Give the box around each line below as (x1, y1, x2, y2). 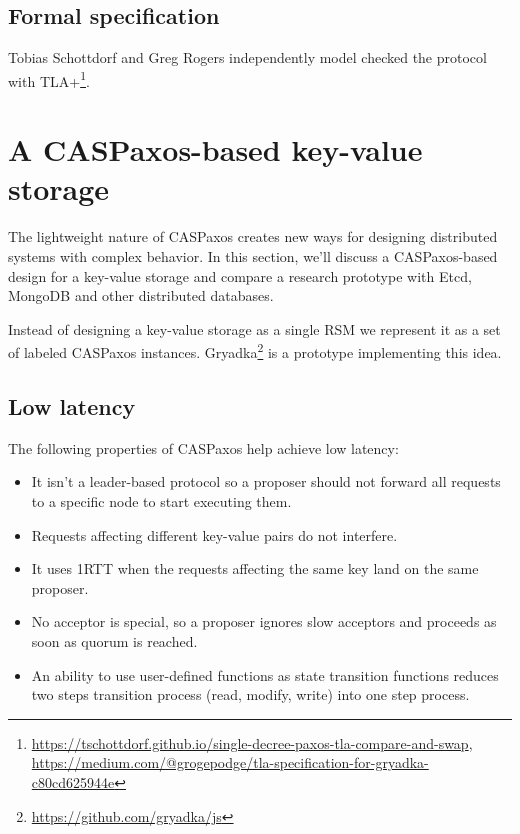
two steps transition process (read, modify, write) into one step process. (31, 684, 470, 705)
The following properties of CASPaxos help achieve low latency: (8, 437, 399, 458)
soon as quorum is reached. (31, 630, 198, 651)
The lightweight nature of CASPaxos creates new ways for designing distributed (8, 226, 498, 247)
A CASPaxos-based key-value (8, 129, 423, 170)
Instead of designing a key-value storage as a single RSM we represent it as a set (8, 318, 501, 339)
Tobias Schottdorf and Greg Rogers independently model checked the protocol (8, 47, 487, 68)
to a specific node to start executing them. (31, 490, 292, 511)
